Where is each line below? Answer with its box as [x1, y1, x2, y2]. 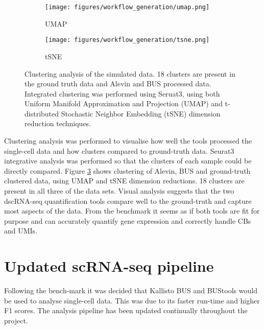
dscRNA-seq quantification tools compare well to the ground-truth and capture [4, 195, 252, 206]
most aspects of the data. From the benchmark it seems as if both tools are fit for [4, 205, 260, 216]
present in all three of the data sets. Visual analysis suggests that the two [4, 185, 234, 196]
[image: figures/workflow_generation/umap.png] [45, 4, 210, 11]
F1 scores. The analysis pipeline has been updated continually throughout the [4, 305, 248, 316]
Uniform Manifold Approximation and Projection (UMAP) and [25, 98, 223, 109]
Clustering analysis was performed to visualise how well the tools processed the [4, 135, 252, 146]
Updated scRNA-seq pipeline [4, 255, 214, 276]
